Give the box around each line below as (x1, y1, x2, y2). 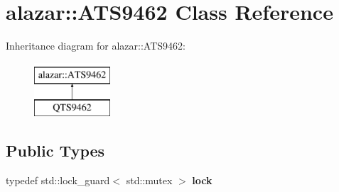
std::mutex (126, 173, 173, 188)
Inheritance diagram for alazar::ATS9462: (6, 38, 185, 53)
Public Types (6, 140, 105, 162)
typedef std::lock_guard (6, 173, 110, 188)
